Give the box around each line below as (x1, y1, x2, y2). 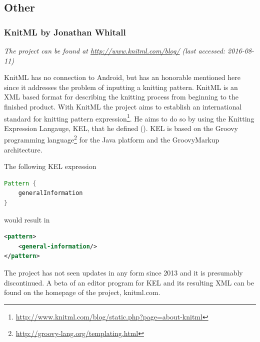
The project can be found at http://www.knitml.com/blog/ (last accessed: (4, 45, 225, 55)
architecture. (4, 144, 42, 154)
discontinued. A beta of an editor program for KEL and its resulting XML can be (4, 277, 254, 287)
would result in (4, 214, 50, 224)
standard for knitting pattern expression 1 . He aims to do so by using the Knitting (4, 111, 254, 123)
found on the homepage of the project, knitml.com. (4, 287, 160, 297)
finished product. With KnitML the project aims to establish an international (4, 101, 242, 111)
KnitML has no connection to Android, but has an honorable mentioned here (4, 72, 241, 82)
